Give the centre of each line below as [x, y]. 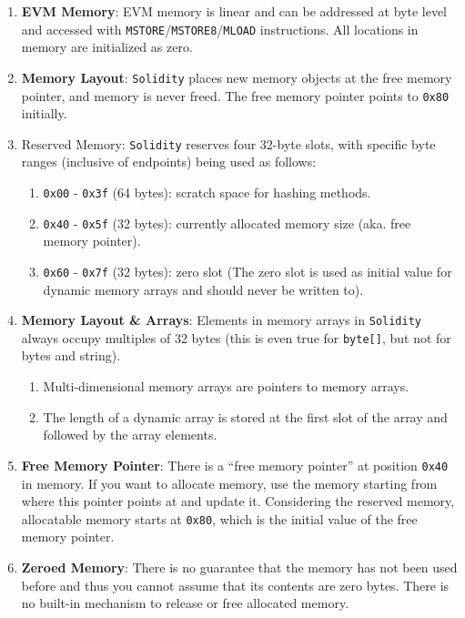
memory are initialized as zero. [107, 47]
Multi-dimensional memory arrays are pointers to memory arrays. [226, 386]
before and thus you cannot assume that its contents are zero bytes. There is [235, 585]
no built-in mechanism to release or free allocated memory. [185, 603]
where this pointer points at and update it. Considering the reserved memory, [238, 501]
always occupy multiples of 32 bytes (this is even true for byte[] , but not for [236, 337]
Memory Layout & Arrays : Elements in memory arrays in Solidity [221, 320]
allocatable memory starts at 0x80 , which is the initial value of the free [219, 518]
